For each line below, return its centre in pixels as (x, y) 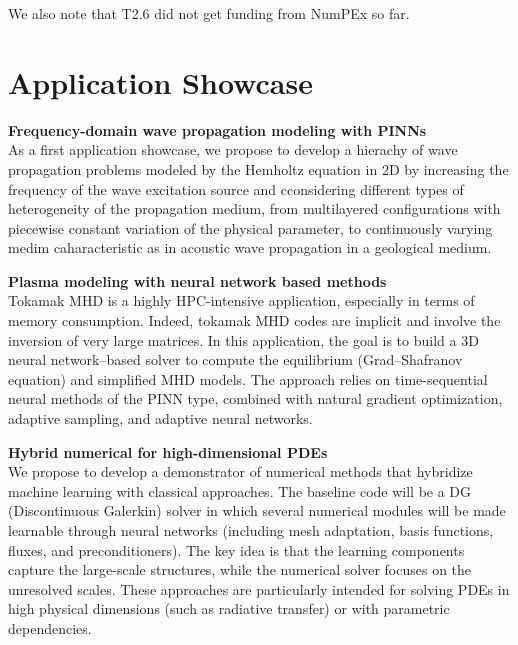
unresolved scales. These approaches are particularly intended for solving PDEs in (259, 588)
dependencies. (50, 627)
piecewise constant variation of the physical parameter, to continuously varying (250, 227)
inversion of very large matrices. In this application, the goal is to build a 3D (243, 339)
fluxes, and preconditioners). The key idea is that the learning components (236, 549)
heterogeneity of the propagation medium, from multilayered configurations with (254, 208)
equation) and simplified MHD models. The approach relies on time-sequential (248, 378)
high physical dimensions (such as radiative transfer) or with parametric (229, 608)
